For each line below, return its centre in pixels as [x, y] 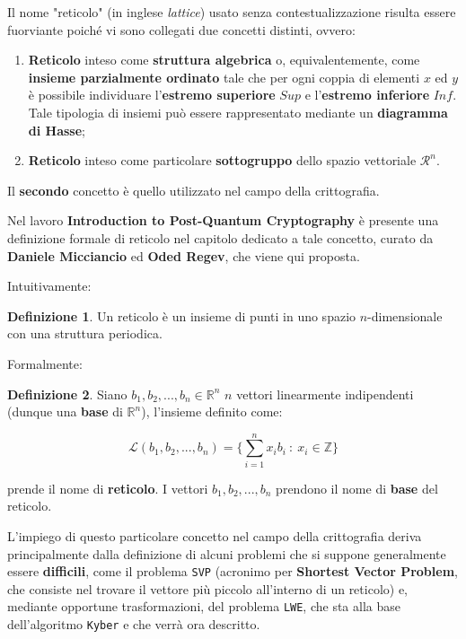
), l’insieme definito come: [212, 411]
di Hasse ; [57, 130]
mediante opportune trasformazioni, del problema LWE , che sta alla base [204, 606]
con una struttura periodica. [85, 333]
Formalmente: [45, 363]
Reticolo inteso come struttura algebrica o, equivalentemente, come [224, 60]
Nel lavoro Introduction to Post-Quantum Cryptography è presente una [223, 220]
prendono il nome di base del [357, 488]
